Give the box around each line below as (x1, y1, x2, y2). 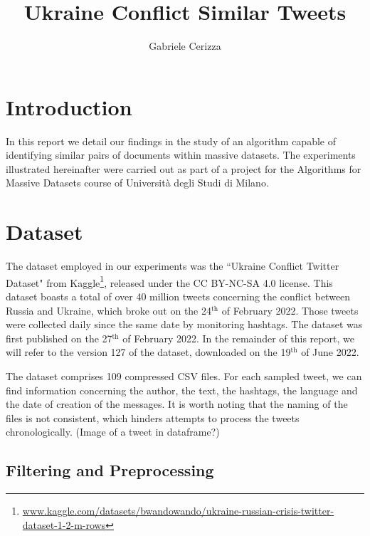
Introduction (6, 92, 132, 121)
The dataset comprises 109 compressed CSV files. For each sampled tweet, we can (6, 368, 362, 383)
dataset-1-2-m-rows (22, 517, 106, 532)
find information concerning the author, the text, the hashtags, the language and (6, 382, 358, 397)
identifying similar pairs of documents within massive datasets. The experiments (6, 147, 356, 162)
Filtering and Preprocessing (6, 459, 214, 481)
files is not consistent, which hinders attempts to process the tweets (6, 410, 300, 425)
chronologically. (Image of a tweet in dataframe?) (6, 424, 220, 439)
